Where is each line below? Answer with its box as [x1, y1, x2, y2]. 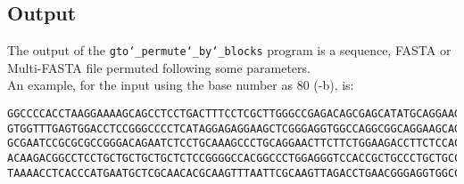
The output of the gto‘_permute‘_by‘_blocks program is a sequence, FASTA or [7, 41, 452, 60]
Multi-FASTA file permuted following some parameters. [7, 58, 311, 76]
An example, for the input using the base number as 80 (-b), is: [7, 76, 354, 94]
